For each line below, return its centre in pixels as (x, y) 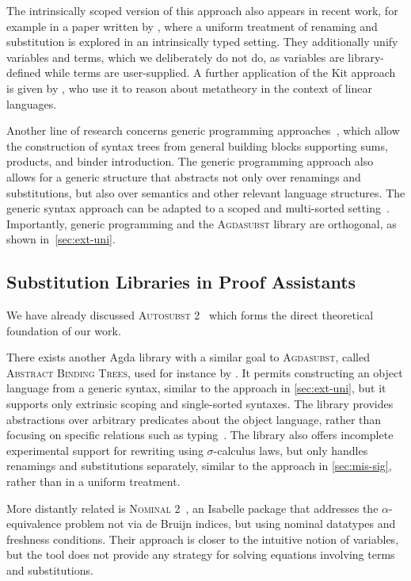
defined (24, 73)
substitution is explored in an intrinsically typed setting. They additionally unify (202, 42)
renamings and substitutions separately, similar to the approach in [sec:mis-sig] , (199, 466)
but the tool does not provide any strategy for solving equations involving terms (201, 554)
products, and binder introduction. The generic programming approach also (190, 161)
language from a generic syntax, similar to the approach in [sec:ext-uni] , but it (196, 388)
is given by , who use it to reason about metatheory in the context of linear (189, 88)
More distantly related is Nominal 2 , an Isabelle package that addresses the (192, 508)
